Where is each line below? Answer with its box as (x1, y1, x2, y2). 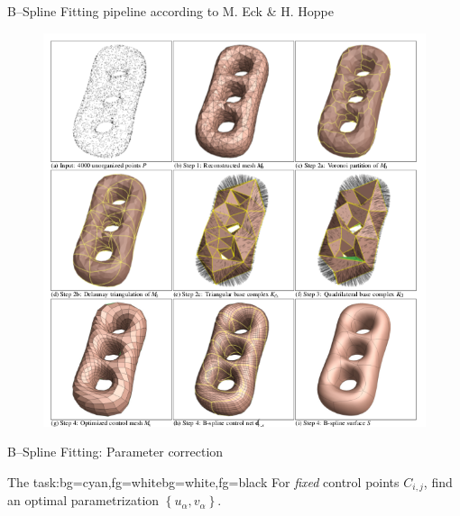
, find (423, 473, 453, 492)
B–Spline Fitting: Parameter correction (7, 442, 224, 461)
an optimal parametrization (7, 491, 160, 510)
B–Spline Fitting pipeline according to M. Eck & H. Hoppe (7, 2, 334, 20)
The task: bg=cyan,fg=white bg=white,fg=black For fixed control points (7, 473, 400, 492)
